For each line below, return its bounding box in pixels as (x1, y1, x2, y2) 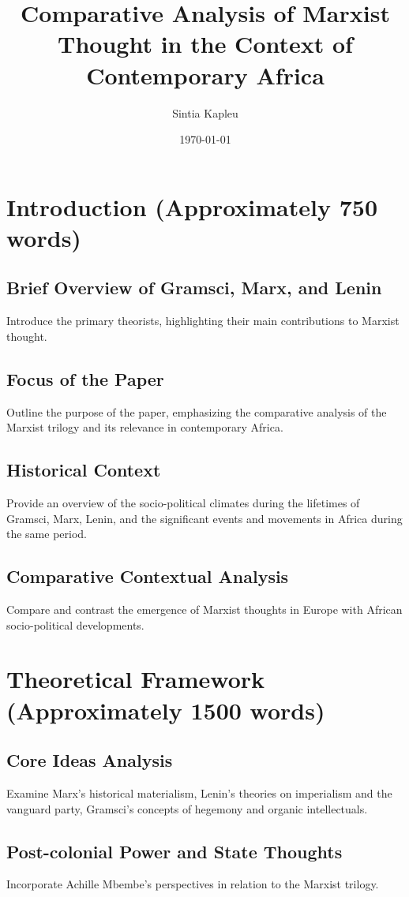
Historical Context (6, 458, 161, 482)
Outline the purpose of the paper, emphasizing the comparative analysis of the (6, 403, 387, 420)
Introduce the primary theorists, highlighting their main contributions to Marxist (6, 312, 400, 329)
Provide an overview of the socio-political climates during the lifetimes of (6, 495, 360, 511)
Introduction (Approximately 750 (6, 190, 377, 222)
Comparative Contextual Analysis (6, 564, 289, 589)
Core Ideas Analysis (6, 748, 173, 772)
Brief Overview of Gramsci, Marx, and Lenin (6, 275, 382, 300)
